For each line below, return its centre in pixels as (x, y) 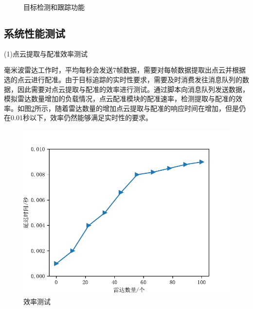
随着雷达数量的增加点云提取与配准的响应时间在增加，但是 (147, 108)
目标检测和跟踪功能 (54, 7)
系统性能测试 (35, 33)
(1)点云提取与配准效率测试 (46, 53)
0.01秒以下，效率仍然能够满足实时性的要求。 (81, 118)
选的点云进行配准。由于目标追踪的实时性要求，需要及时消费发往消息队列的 (123, 79)
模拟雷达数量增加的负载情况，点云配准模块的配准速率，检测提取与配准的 (120, 99)
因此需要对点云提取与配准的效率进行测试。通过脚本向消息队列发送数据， (133, 89)
